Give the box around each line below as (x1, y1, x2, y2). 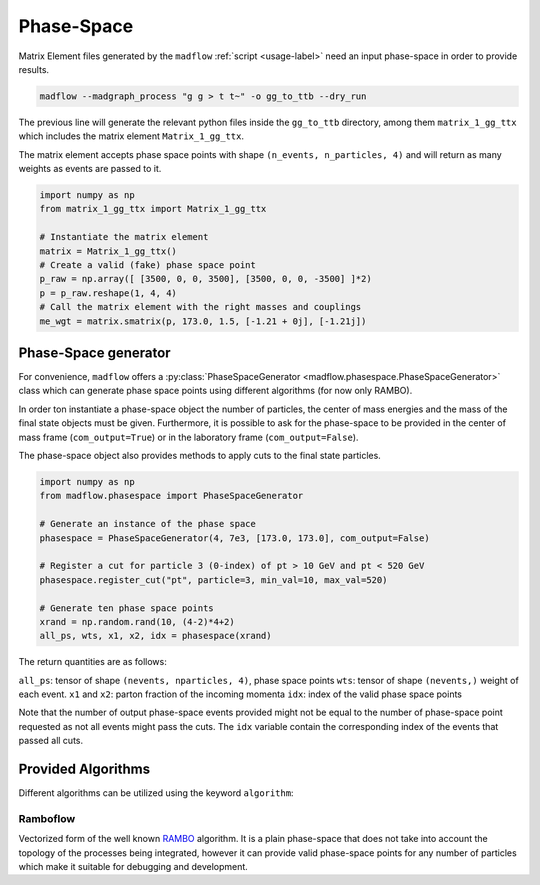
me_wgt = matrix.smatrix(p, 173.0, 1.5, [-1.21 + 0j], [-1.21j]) (39, 315, 367, 327)
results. (18, 63, 50, 75)
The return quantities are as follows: (18, 656, 167, 668)
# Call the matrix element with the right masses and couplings (39, 301, 362, 313)
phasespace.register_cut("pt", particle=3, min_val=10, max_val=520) (39, 574, 388, 585)
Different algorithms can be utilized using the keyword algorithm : (18, 787, 294, 799)
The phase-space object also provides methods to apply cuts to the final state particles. (18, 450, 382, 462)
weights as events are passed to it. (18, 163, 162, 175)
